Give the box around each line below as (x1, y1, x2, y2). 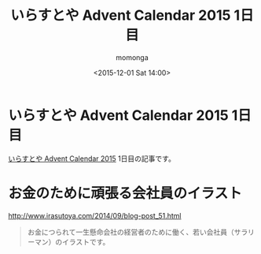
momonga (115, 52, 149, 62)
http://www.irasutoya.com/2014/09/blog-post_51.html (8, 211, 182, 220)
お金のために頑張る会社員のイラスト (8, 184, 242, 202)
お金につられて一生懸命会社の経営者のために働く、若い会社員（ (27, 227, 234, 237)
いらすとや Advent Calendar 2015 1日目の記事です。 (8, 154, 175, 163)
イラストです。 (61, 237, 110, 246)
